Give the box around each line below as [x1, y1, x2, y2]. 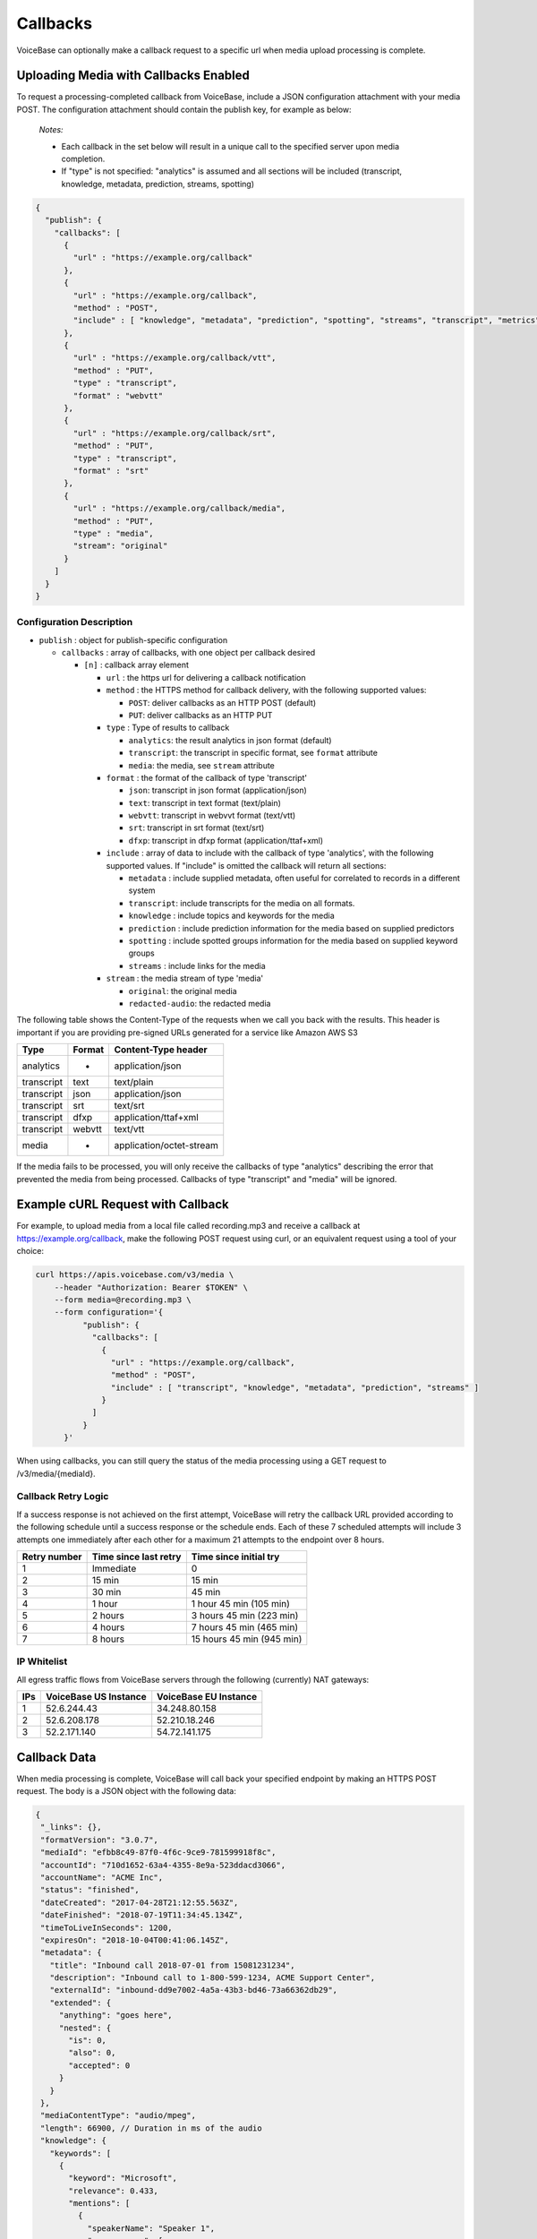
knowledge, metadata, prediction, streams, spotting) [61, 178, 255, 189]
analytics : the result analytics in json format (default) [128, 734, 332, 745]
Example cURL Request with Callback [16, 1197, 229, 1213]
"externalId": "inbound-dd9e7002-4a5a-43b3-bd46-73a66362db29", [49, 1985, 338, 1995]
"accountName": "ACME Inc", [40, 1872, 164, 1883]
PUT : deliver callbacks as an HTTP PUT [128, 709, 273, 720]
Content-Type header [114, 1043, 208, 1056]
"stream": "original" [72, 541, 168, 551]
